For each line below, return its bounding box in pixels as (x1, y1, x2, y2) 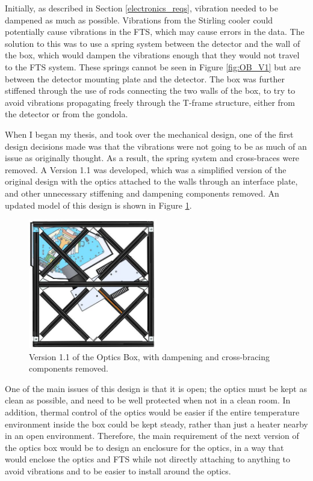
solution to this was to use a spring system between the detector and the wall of (5, 37, 300, 49)
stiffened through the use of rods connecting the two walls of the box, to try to (5, 84, 296, 97)
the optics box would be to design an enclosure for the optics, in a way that (5, 441, 284, 453)
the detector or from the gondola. (5, 108, 128, 120)
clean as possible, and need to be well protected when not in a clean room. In (5, 394, 291, 406)
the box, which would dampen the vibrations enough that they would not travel (5, 49, 300, 61)
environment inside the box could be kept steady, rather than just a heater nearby (5, 417, 308, 430)
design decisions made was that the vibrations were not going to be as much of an (5, 139, 307, 152)
